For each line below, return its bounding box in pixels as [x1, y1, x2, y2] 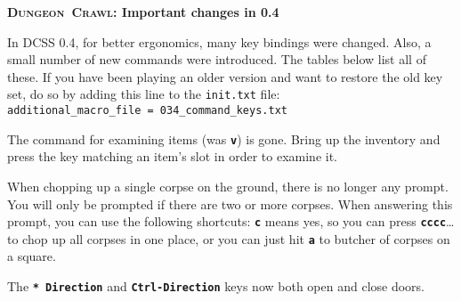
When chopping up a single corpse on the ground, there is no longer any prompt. [7, 176, 449, 195]
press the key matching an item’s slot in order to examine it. [7, 147, 337, 166]
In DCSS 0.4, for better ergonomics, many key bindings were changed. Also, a [7, 32, 432, 51]
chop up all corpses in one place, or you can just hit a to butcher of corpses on [22, 229, 450, 248]
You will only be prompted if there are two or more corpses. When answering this [7, 194, 453, 213]
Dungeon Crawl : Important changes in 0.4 [7, 3, 279, 20]
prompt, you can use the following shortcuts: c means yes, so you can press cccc [7, 212, 447, 231]
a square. [7, 247, 56, 265]
